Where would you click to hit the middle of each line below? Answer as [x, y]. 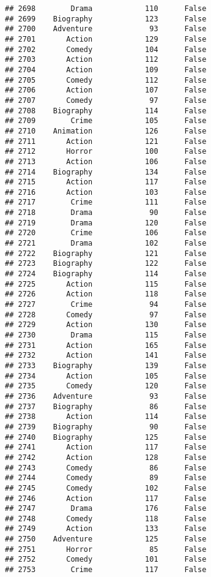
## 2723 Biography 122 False [106, 264]
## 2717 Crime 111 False [106, 202]
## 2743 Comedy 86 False [106, 468]
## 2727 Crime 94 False [106, 305]
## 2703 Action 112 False [106, 60]
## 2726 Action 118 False [106, 294]
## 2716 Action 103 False [106, 192]
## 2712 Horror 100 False [106, 152]
